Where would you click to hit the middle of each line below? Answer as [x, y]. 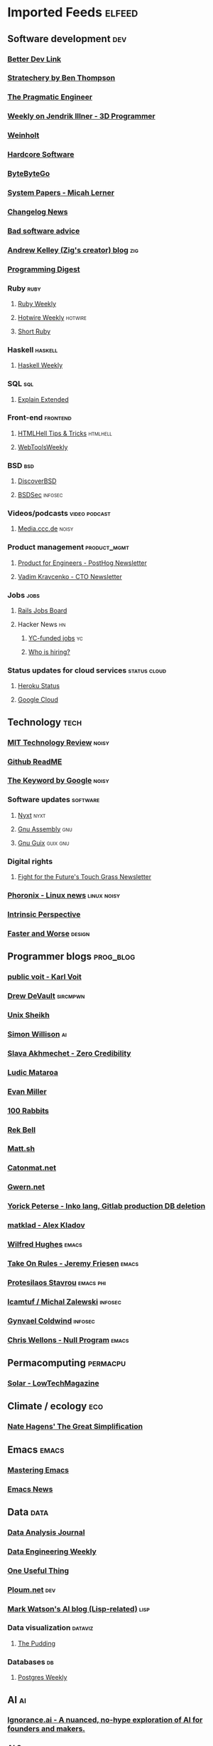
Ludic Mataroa [33, 1072]
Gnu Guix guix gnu [43, 843]
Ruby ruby [24, 288]
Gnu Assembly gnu [45, 829]
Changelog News [38, 212]
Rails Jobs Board [42, 610]
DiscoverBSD [37, 481]
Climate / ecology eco [55, 1407]
